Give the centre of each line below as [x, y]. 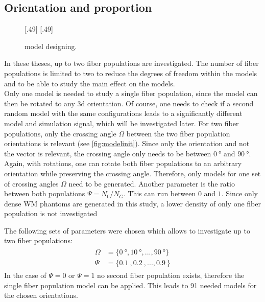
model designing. [51, 46]
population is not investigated [51, 213]
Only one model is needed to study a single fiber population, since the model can [131, 93]
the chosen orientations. [41, 295]
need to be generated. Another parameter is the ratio [152, 183]
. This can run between [160, 193]
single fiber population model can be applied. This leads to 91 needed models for [130, 285]
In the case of [25, 275]
